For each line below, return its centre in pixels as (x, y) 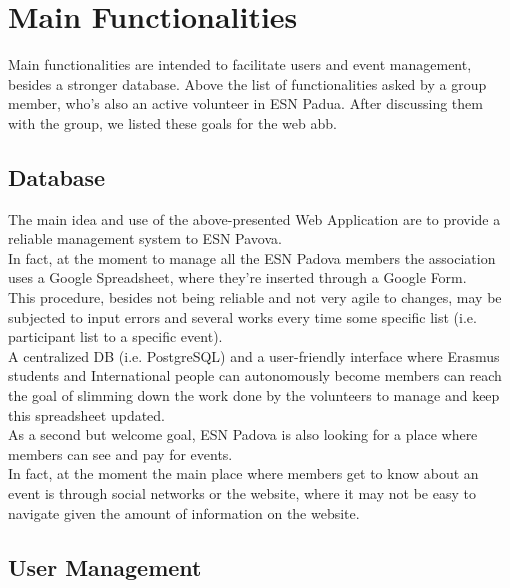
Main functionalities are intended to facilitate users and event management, (240, 64)
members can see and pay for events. (120, 453)
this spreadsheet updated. (87, 414)
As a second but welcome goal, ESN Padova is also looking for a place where (243, 434)
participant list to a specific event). (115, 336)
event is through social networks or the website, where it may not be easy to (242, 493)
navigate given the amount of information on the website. (184, 512)
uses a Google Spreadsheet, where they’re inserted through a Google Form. (237, 277)
